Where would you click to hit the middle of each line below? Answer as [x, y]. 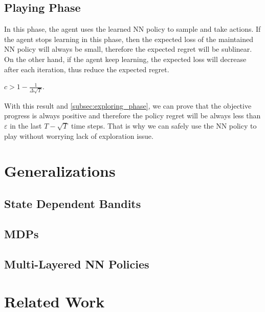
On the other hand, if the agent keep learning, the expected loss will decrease [125, 59]
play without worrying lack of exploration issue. [79, 136]
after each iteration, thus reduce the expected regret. [87, 69]
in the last [26, 126]
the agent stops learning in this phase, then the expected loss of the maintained [129, 39]
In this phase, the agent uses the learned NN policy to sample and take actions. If [132, 29]
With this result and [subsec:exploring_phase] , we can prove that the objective [128, 105]
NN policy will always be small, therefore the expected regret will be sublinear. [128, 49]
